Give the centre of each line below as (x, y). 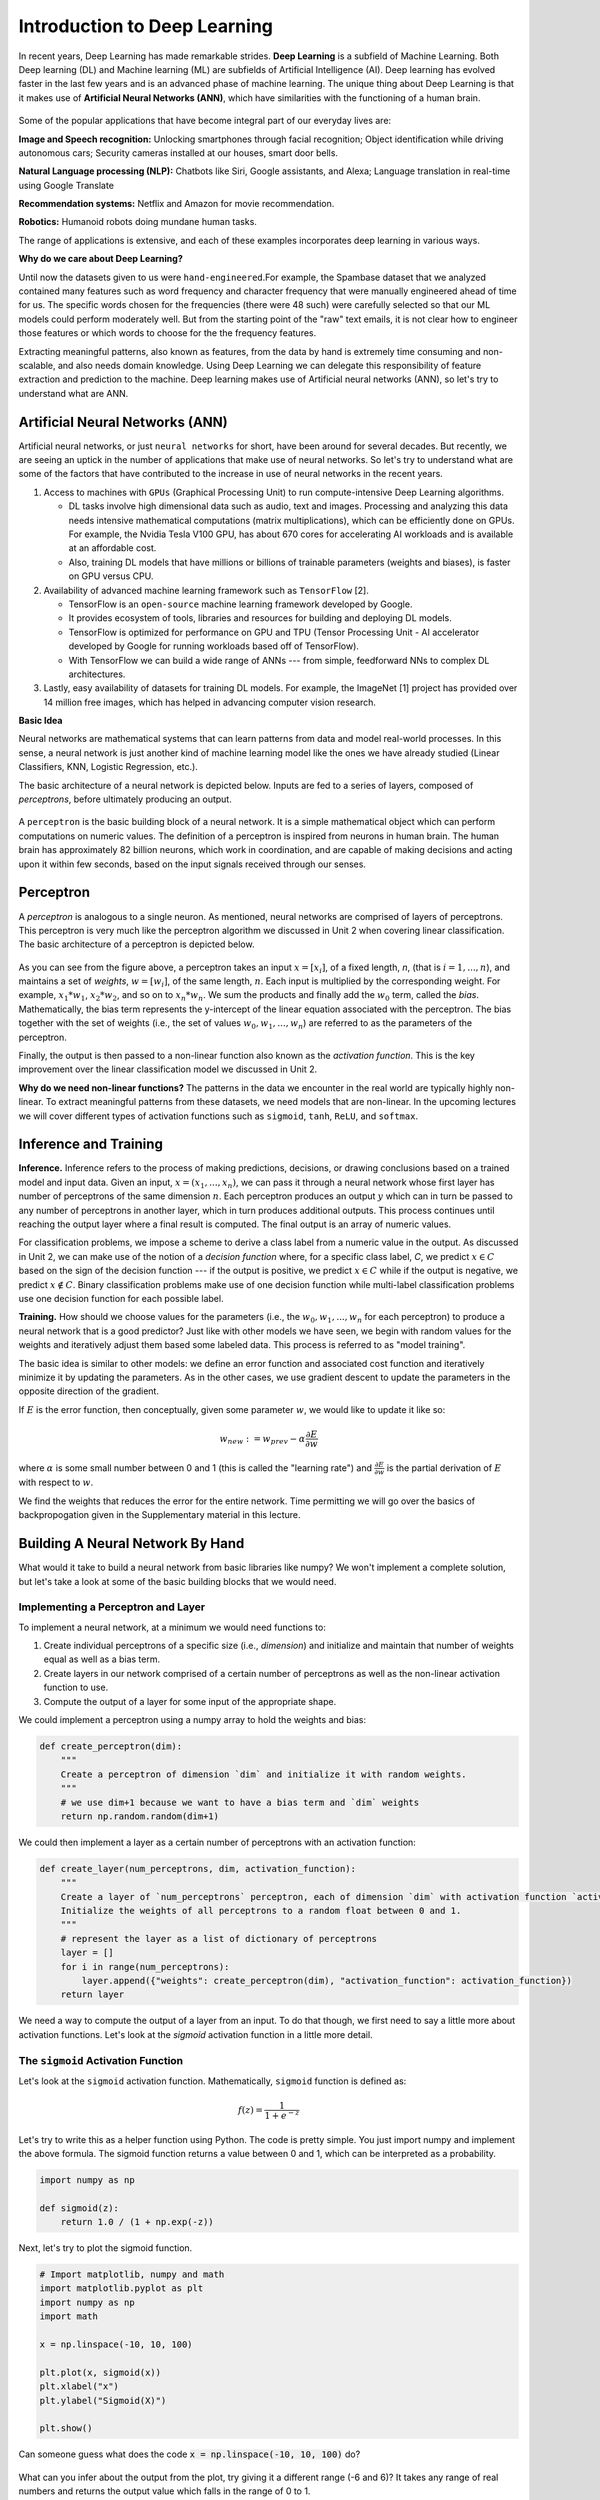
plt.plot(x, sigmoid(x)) (100, 2372)
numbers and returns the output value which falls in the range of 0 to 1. (164, 2491)
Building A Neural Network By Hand (131, 1543)
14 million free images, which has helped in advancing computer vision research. (210, 702)
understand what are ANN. (73, 393)
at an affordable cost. (112, 548)
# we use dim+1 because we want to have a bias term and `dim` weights (240, 1802)
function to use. (76, 1687)
